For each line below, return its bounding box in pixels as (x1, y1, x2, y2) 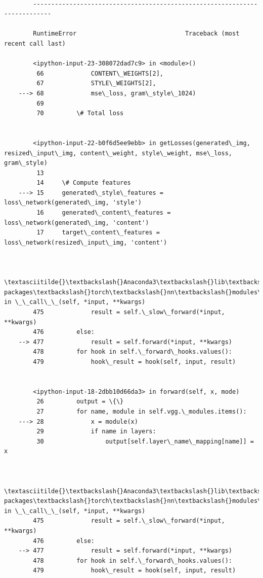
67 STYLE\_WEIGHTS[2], (36, 80, 156, 87)
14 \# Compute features (36, 179, 131, 187)
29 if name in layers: (36, 428, 156, 435)
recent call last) (4, 40, 66, 47)
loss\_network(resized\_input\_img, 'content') (4, 239, 167, 246)
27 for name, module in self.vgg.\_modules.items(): (36, 407, 247, 415)
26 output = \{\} (36, 398, 124, 405)
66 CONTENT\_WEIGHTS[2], (36, 70, 163, 77)
